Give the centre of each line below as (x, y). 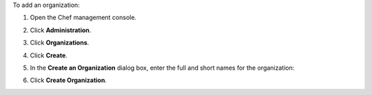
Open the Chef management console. (83, 18)
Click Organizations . (60, 43)
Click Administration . (61, 30)
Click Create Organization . (68, 80)
